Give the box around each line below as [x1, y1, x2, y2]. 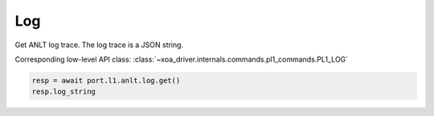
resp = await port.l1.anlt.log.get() [31, 76, 181, 85]
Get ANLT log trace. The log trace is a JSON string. [14, 40, 184, 50]
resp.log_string [31, 87, 96, 96]
